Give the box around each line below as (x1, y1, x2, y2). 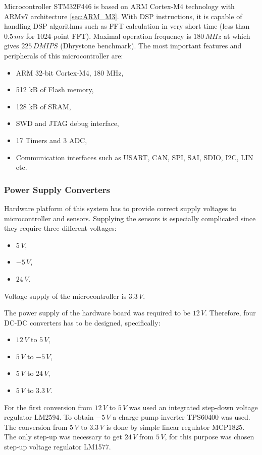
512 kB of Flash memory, (16, 84, 94, 95)
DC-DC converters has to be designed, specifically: (4, 317, 161, 328)
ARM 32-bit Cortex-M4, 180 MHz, (16, 67, 124, 78)
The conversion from (4, 421, 68, 432)
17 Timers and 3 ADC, (16, 135, 87, 145)
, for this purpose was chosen (165, 431, 254, 442)
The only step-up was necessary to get (4, 431, 123, 442)
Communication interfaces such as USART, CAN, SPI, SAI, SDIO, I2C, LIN (16, 152, 253, 162)
